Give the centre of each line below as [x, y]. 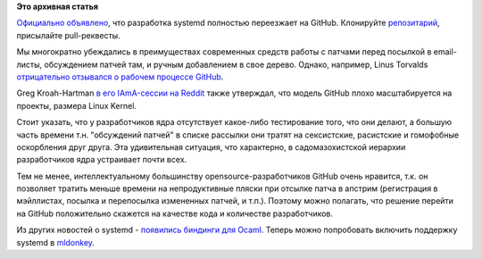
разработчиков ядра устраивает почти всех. [102, 160]
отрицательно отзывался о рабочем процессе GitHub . [120, 77]
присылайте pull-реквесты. [68, 35]
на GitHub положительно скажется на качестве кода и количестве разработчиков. [175, 213]
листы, [29, 64]
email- [445, 52]
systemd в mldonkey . [56, 242]
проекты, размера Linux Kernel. [77, 105]
